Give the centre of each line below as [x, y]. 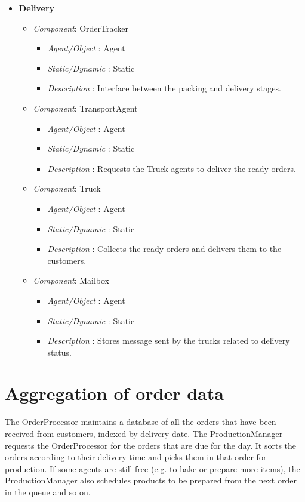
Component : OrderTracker [81, 28]
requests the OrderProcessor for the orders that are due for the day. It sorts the [151, 445]
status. [59, 352]
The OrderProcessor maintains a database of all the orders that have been [141, 422]
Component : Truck [67, 188]
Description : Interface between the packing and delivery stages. [164, 88]
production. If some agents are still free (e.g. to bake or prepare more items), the [152, 468]
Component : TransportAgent [85, 108]
